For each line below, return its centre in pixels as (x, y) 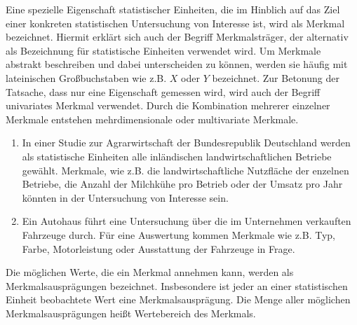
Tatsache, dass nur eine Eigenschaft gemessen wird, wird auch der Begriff (163, 91)
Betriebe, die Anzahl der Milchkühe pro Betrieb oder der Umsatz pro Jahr (182, 184)
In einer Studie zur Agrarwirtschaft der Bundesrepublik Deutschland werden (186, 143)
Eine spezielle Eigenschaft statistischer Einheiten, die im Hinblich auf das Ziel (173, 9)
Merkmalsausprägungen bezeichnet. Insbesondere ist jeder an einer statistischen (177, 285)
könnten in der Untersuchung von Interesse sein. (125, 197)
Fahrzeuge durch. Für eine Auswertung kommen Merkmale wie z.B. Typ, (179, 234)
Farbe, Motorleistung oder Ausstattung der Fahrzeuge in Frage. (159, 248)
